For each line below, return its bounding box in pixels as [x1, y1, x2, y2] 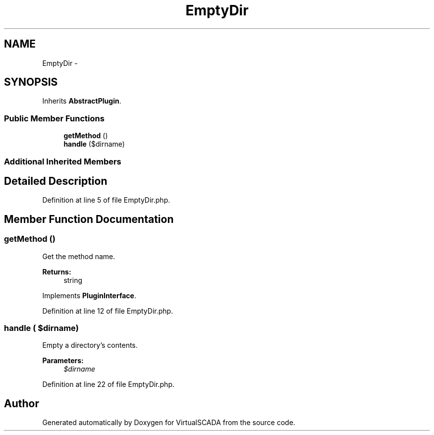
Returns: [42, 267, 71, 276]
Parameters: [42, 356, 84, 365]
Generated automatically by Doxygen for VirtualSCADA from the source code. [42, 418, 295, 427]
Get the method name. [42, 252, 115, 261]
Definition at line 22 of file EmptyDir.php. [42, 380, 175, 389]
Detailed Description [4, 174, 108, 187]
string [63, 275, 83, 284]
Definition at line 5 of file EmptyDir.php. [42, 196, 170, 205]
